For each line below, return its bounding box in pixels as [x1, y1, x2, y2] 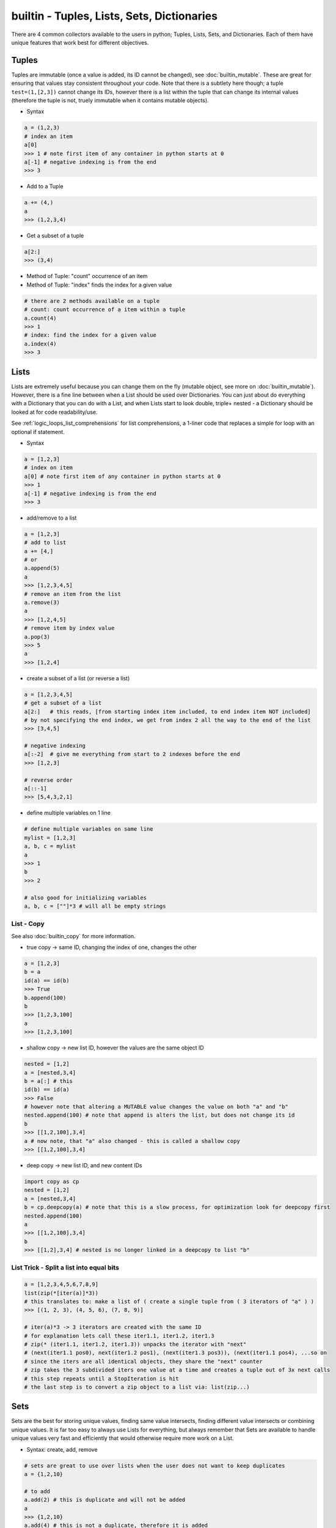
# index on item [24, 465, 73, 471]
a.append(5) [24, 565, 60, 571]
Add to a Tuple [26, 183, 64, 190]
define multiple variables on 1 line [26, 809, 111, 817]
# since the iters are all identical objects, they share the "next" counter [24, 1357, 263, 1365]
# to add [24, 1488, 51, 1494]
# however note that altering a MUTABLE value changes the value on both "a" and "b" [24, 1103, 288, 1111]
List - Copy [11, 920, 45, 928]
